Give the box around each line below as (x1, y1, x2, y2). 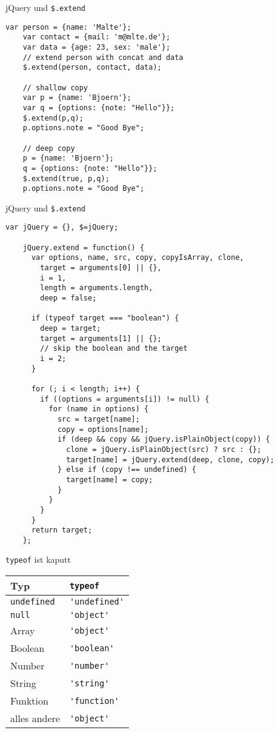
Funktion (10, 694, 48, 708)
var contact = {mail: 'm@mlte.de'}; (22, 33, 171, 42)
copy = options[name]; (57, 425, 149, 434)
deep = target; (40, 324, 101, 333)
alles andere (10, 711, 60, 726)
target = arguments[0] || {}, (40, 264, 162, 273)
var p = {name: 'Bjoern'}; (22, 93, 131, 102)
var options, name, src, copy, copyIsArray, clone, (31, 253, 244, 262)
